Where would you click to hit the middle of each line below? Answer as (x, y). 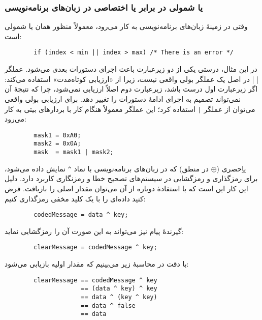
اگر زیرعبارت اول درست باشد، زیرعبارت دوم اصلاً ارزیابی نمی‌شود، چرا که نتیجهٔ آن (131, 89)
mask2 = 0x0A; (57, 144)
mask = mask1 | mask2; (74, 152)
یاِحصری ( (231, 168)
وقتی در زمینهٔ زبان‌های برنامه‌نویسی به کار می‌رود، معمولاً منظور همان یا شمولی (126, 26)
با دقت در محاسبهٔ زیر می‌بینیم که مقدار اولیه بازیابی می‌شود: (97, 264)
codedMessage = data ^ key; (81, 215)
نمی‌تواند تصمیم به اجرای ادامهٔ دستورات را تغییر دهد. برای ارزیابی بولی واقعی (123, 98)
